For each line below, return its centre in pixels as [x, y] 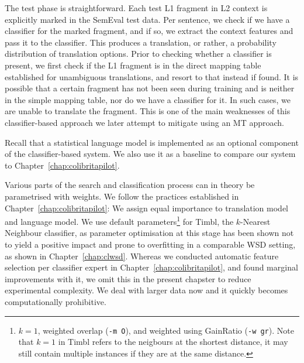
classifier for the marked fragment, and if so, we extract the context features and [149, 31]
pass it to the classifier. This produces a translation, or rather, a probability [141, 42]
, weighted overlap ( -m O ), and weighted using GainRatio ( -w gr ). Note [166, 330]
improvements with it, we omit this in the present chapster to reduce [128, 278]
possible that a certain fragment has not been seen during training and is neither [150, 88]
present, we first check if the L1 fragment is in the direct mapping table [133, 65]
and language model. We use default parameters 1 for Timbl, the [119, 220]
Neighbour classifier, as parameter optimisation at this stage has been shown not [149, 233]
